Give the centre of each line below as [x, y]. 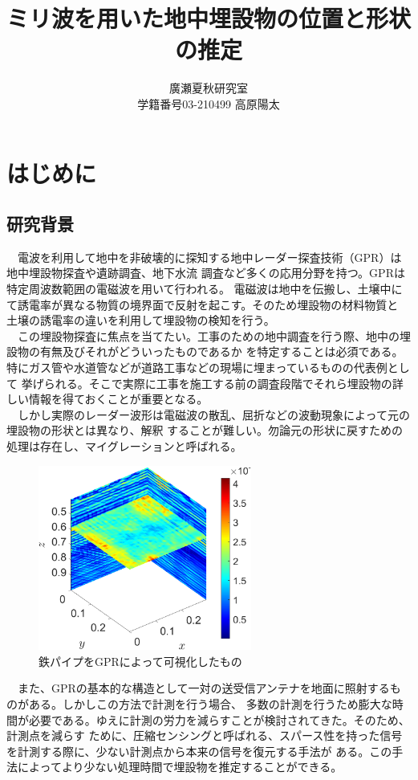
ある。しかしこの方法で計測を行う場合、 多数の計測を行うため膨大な [210, 703]
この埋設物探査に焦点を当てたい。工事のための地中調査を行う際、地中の [208, 335]
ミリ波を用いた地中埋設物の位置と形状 [209, 18]
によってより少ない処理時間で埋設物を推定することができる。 [180, 767]
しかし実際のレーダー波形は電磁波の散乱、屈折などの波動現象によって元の [213, 414]
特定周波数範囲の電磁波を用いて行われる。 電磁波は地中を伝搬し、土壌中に [205, 289]
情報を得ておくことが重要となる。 [118, 399]
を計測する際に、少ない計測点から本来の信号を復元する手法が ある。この [199, 751]
